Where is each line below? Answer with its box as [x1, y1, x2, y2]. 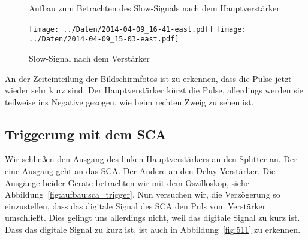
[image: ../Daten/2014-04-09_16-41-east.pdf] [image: [29, 25, 246, 34]
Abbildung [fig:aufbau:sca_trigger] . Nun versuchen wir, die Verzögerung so [5, 188, 280, 200]
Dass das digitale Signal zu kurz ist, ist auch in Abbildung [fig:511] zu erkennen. [5, 223, 301, 236]
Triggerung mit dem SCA [5, 124, 167, 143]
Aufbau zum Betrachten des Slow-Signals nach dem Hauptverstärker [29, 2, 280, 14]
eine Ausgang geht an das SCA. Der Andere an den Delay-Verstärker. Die [5, 165, 276, 177]
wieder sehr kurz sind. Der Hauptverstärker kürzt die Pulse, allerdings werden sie [5, 84, 303, 96]
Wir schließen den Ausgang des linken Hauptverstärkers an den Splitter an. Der [5, 153, 297, 165]
